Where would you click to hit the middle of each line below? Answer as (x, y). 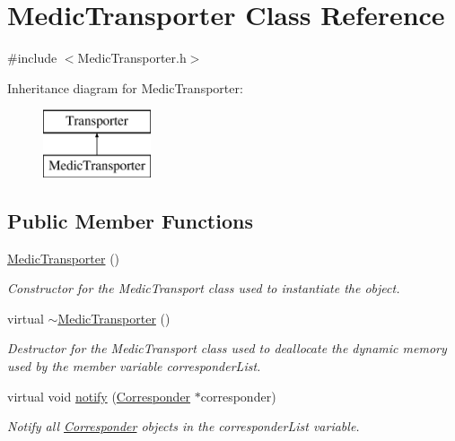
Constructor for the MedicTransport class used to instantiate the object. (204, 288)
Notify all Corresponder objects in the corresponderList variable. (184, 426)
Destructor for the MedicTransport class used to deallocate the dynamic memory (227, 348)
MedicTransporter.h (132, 58)
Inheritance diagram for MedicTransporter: (125, 87)
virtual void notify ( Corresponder (99, 396)
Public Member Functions (130, 220)
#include (32, 58)
